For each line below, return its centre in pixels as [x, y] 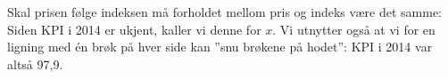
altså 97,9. [35, 63]
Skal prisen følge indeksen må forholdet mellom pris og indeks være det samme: [225, 12]
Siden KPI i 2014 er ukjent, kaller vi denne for [134, 29]
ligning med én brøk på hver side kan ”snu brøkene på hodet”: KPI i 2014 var [220, 47]
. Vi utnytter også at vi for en [354, 29]
